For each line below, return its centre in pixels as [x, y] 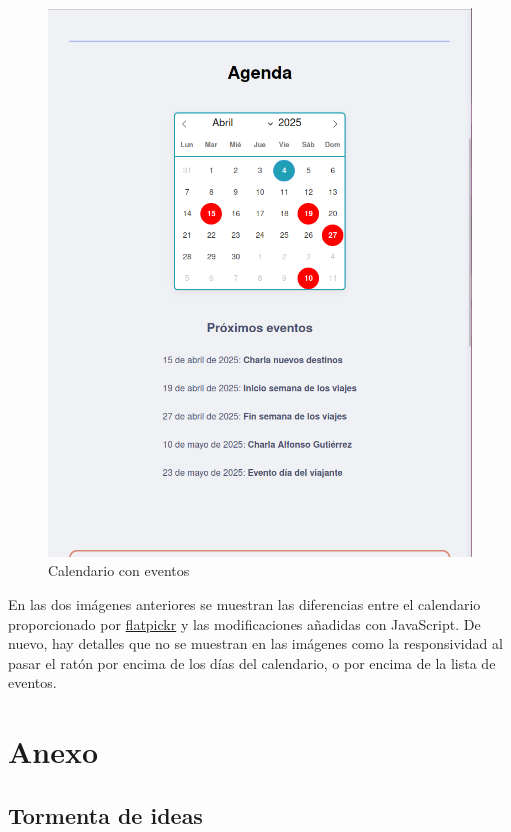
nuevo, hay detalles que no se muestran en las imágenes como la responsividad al [255, 643]
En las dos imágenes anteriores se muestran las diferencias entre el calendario [244, 603]
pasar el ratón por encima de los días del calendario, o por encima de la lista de [252, 662]
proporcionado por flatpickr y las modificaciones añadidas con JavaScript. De [244, 623]
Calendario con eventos [119, 570]
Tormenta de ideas [105, 814]
